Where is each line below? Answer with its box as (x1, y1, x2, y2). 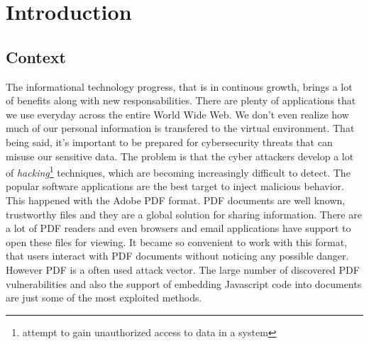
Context (6, 45, 66, 67)
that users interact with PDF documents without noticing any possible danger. (6, 248, 349, 263)
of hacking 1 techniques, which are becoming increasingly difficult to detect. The (6, 163, 351, 179)
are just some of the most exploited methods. (6, 290, 202, 305)
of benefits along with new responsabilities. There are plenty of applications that (6, 93, 356, 108)
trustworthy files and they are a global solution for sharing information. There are (6, 206, 362, 221)
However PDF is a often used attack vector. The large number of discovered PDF (6, 262, 360, 277)
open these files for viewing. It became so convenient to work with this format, (6, 234, 348, 249)
